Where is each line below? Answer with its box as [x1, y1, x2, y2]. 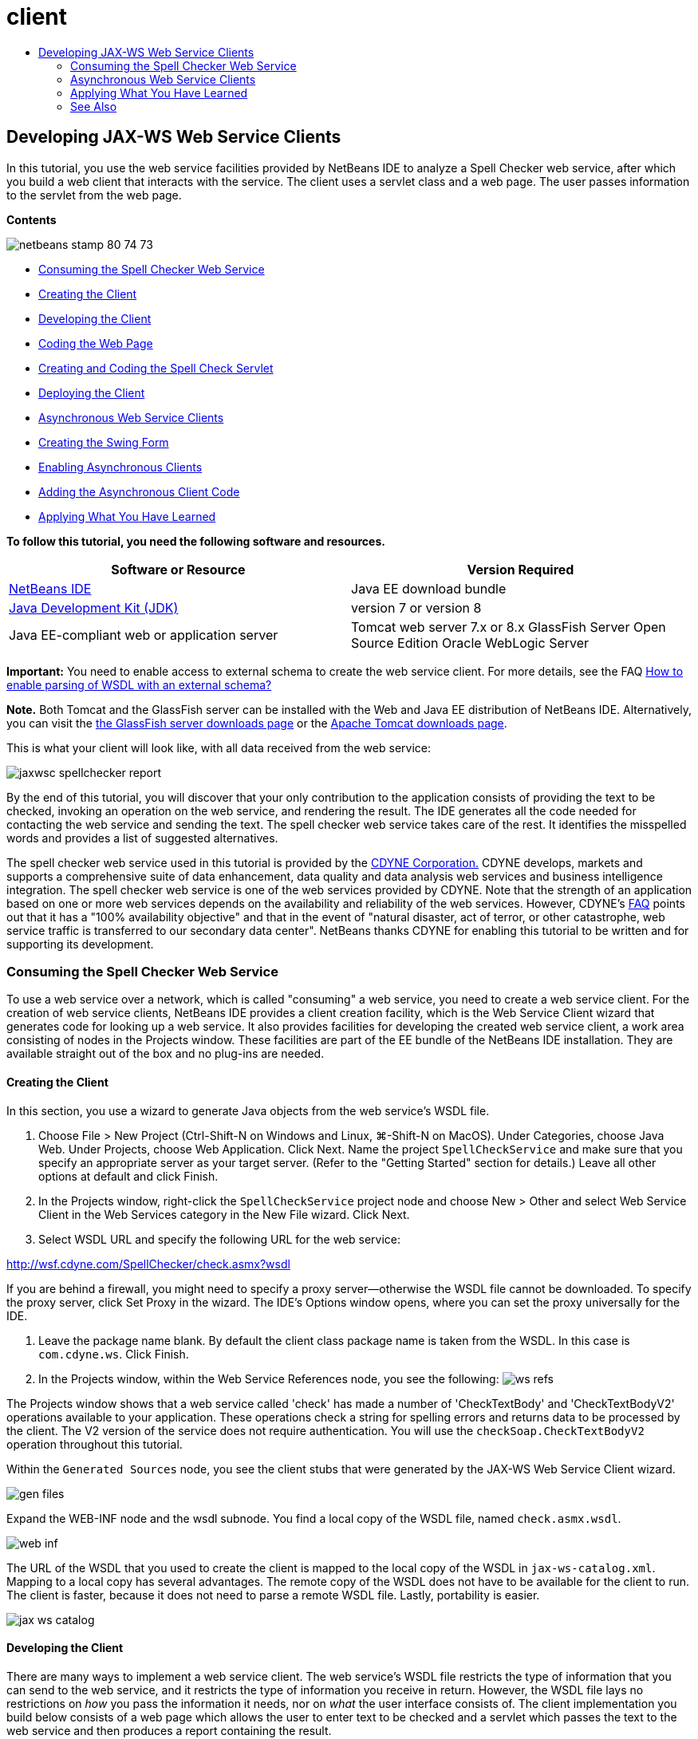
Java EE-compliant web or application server [9, 626, 278, 643]
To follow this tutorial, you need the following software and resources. [6, 534, 385, 548]
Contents [6, 212, 57, 227]
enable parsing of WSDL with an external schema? [6, 677, 272, 692]
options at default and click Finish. [38, 1169, 219, 1183]
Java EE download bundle [351, 580, 507, 597]
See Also [70, 99, 117, 113]
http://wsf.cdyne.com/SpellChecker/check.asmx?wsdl [6, 1256, 290, 1271]
